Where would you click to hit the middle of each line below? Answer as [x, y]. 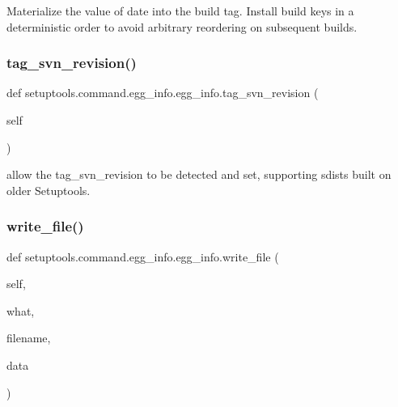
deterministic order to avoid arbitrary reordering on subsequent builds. [182, 26]
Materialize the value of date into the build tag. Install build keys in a [180, 11]
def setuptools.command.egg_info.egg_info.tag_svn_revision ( [163, 93]
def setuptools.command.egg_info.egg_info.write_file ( [143, 256]
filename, [29, 338]
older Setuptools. [49, 190]
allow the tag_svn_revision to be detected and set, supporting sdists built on [199, 174]
